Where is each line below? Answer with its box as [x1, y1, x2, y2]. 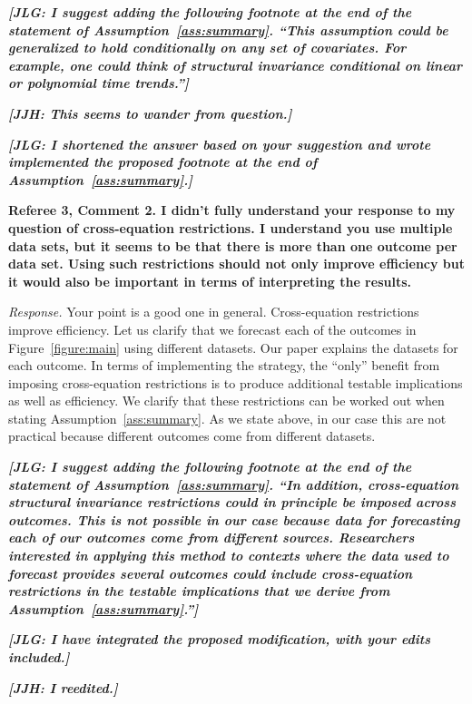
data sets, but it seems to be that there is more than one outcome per [8, 236, 457, 255]
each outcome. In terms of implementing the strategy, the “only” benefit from [8, 356, 440, 375]
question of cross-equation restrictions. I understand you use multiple [8, 218, 453, 237]
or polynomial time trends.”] [8, 73, 189, 93]
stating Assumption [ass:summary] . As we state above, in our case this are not [8, 408, 447, 427]
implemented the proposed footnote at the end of [8, 152, 318, 171]
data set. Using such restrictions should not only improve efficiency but [8, 254, 466, 273]
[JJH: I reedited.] [8, 678, 118, 697]
